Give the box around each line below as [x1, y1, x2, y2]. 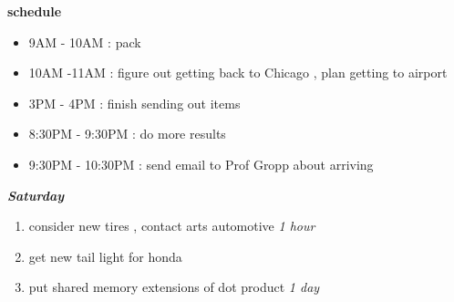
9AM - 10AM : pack [28, 32, 141, 51]
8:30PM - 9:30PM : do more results [28, 124, 226, 143]
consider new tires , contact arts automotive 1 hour [28, 216, 315, 235]
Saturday [7, 185, 65, 204]
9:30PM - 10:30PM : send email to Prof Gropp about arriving [28, 154, 374, 173]
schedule [7, 2, 62, 20]
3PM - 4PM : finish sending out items [28, 93, 241, 112]
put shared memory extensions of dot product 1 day [28, 277, 320, 297]
